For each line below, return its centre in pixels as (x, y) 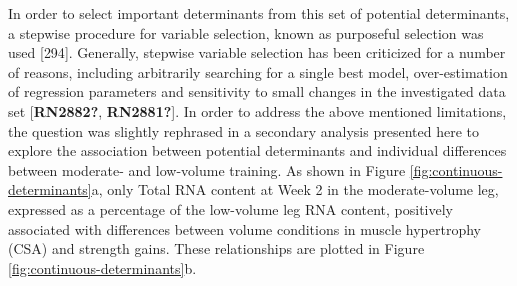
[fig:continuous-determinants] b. (102, 267)
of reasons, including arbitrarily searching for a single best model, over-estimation (258, 71)
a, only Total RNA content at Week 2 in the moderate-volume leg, (295, 189)
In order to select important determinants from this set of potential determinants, (259, 13)
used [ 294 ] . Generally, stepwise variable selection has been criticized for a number (257, 52)
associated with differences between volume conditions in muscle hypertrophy (244, 228)
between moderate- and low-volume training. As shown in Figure (207, 169)
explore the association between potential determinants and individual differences (257, 150)
